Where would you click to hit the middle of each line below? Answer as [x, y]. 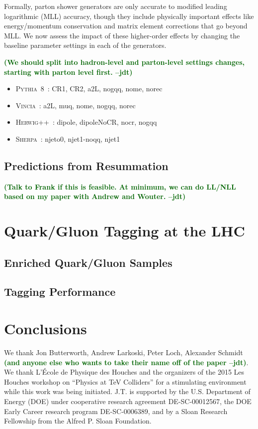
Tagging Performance [60, 292]
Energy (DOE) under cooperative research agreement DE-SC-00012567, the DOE [128, 401]
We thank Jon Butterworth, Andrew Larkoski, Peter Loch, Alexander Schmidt [124, 352]
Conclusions [45, 328]
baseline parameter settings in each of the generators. [85, 45]
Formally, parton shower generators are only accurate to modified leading [116, 6]
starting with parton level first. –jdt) [68, 72]
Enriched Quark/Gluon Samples [88, 262]
